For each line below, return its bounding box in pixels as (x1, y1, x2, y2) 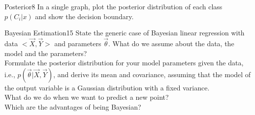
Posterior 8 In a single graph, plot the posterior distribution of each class (4, 1, 223, 11)
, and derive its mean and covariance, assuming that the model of (53, 69, 251, 79)
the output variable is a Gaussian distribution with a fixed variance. (4, 82, 210, 92)
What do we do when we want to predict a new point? (4, 92, 169, 102)
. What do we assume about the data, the (108, 38, 234, 48)
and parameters (54, 38, 101, 48)
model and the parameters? (4, 48, 87, 58)
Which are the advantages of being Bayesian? (4, 101, 141, 112)
